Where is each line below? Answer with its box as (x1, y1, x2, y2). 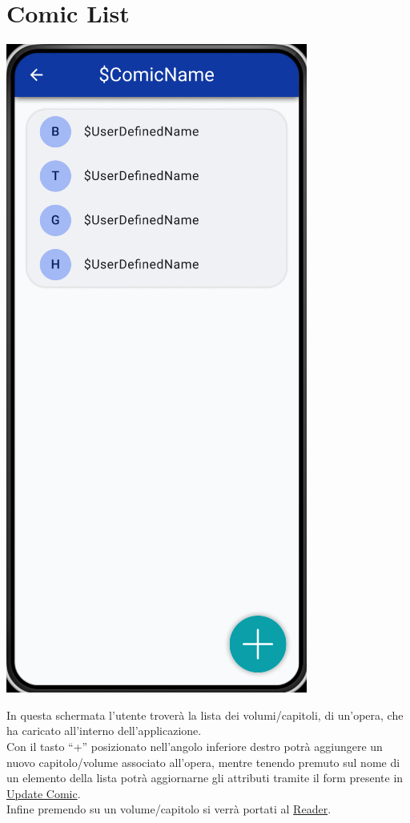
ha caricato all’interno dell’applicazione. (6, 722, 202, 739)
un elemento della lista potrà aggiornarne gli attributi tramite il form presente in (6, 769, 404, 786)
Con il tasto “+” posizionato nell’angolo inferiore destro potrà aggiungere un (6, 737, 383, 754)
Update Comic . (6, 785, 81, 801)
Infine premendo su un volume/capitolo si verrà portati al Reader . (6, 801, 332, 817)
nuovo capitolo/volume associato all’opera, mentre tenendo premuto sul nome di (6, 753, 400, 770)
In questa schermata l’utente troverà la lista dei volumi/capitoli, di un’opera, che (6, 706, 404, 723)
